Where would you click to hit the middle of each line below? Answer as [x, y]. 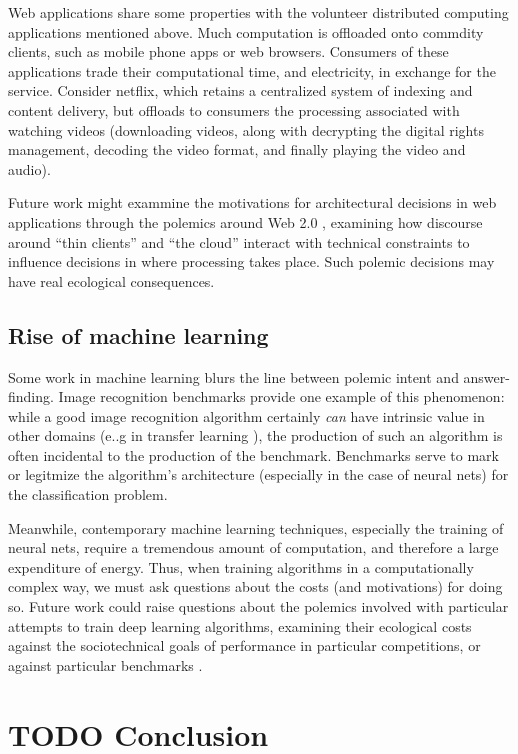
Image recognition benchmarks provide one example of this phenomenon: [281, 396]
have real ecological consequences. [111, 280]
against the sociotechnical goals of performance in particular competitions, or [244, 645]
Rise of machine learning [138, 334]
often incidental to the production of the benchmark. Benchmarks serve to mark [253, 454]
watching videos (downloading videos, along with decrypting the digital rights [246, 129]
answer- [486, 376]
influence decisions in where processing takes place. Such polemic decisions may [251, 261]
